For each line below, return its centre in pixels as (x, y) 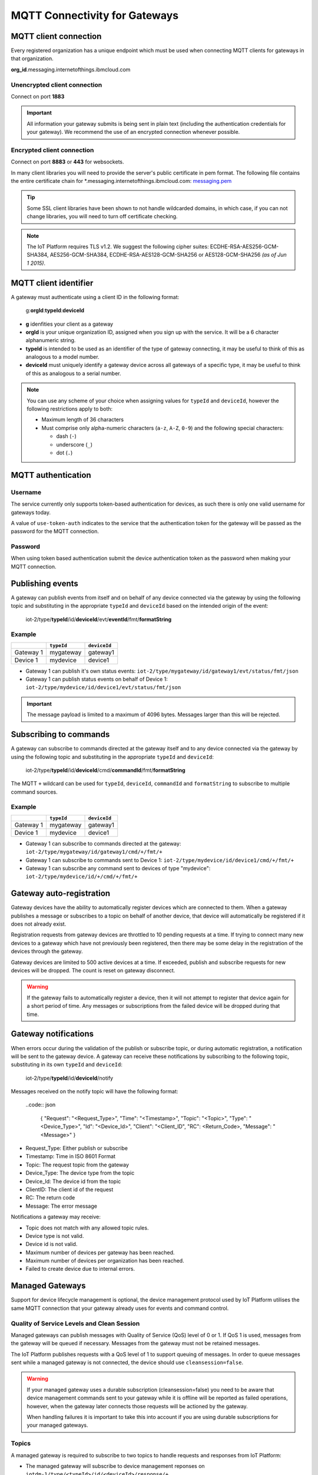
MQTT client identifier (52, 283)
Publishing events (45, 583)
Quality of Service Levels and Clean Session (75, 1323)
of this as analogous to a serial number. (73, 373)
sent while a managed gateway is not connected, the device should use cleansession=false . (127, 1362)
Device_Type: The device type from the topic (80, 1173)
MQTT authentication (51, 475)
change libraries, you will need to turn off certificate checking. (102, 217)
